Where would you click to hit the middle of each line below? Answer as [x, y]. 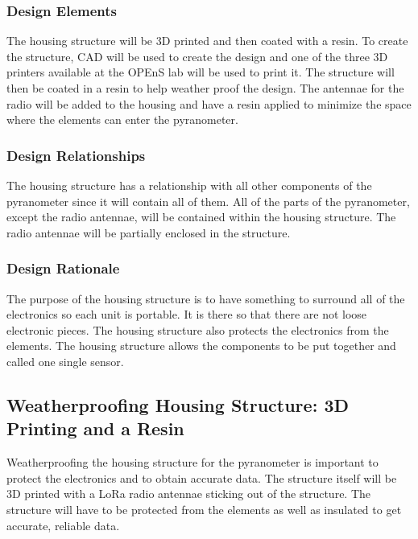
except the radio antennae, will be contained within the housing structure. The [201, 217]
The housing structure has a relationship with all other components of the [189, 185]
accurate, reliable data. [63, 525]
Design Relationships [76, 155]
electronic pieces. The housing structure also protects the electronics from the [198, 329]
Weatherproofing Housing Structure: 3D [178, 404]
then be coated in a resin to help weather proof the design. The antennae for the [205, 88]
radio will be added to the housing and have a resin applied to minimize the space [209, 103]
